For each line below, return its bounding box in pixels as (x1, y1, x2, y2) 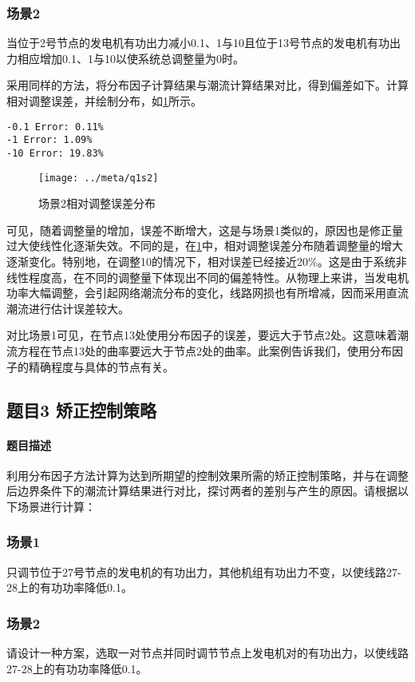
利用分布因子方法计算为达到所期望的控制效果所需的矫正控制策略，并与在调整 (6, 466, 409, 483)
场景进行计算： (17, 498, 96, 514)
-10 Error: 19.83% (6, 147, 104, 159)
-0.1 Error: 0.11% (6, 121, 104, 133)
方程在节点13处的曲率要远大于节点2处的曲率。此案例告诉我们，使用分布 (17, 342, 392, 359)
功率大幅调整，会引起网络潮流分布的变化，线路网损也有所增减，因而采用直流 (6, 284, 409, 301)
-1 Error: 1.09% (6, 134, 93, 146)
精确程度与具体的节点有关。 (28, 358, 174, 375)
